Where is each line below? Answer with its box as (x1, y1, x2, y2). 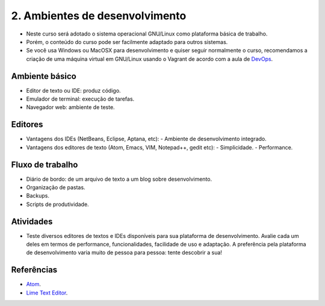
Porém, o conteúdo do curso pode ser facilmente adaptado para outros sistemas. (26, 38, 228, 45)
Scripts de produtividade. (26, 201, 90, 208)
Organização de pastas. (26, 184, 85, 191)
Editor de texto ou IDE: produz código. (26, 87, 121, 94)
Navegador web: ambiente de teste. (26, 104, 115, 111)
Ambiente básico (11, 71, 76, 81)
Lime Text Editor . (26, 289, 68, 296)
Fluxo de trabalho (11, 160, 78, 170)
